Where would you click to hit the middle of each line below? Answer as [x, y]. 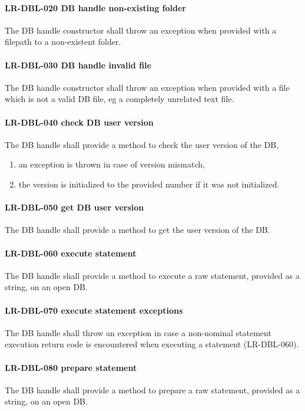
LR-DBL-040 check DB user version [79, 122]
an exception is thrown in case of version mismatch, [112, 164]
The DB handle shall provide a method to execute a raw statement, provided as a [152, 275]
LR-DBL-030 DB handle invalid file [78, 65]
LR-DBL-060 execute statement [71, 253]
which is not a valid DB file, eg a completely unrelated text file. [120, 99]
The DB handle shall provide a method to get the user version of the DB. [137, 230]
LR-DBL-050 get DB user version [74, 207]
